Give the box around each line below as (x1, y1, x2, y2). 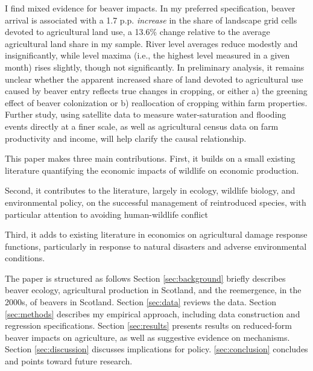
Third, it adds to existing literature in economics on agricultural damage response (5, 228, 308, 241)
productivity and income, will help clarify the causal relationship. (5, 132, 247, 144)
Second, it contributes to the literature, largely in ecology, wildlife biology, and (5, 184, 296, 197)
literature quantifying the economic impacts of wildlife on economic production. (5, 163, 299, 176)
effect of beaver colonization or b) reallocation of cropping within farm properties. (5, 96, 308, 109)
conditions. (5, 252, 45, 264)
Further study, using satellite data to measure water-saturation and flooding (5, 108, 286, 121)
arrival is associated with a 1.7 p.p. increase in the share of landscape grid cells (5, 13, 297, 26)
